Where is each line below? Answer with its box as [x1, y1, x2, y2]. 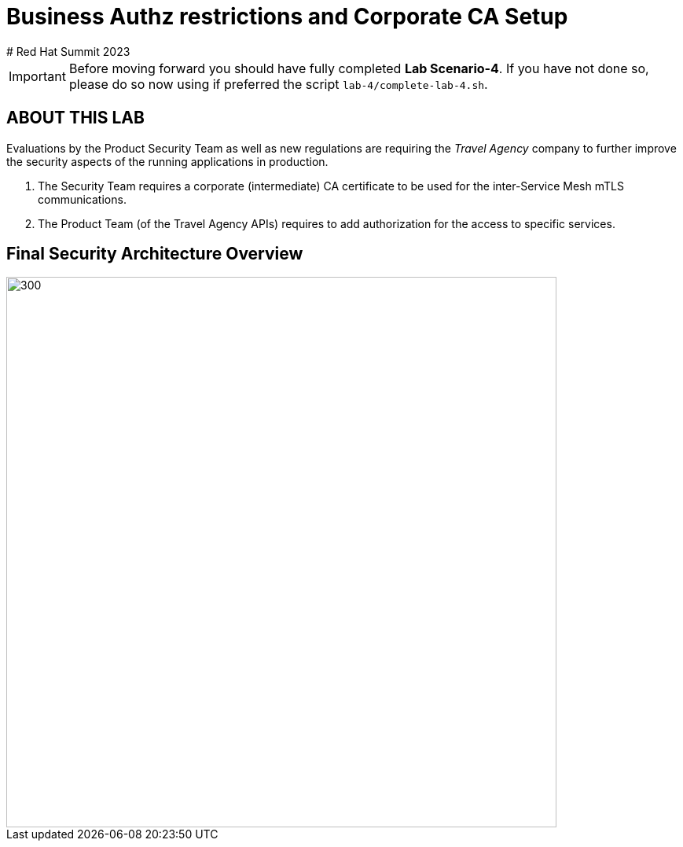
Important [9, 68, 66, 84]
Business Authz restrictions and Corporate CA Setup [6, 3, 568, 30]
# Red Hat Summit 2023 [6, 44, 130, 58]
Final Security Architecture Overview [6, 244, 303, 264]
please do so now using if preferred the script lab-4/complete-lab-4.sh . [68, 75, 488, 92]
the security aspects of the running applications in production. [6, 154, 329, 168]
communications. [38, 192, 127, 206]
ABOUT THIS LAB [6, 108, 145, 128]
